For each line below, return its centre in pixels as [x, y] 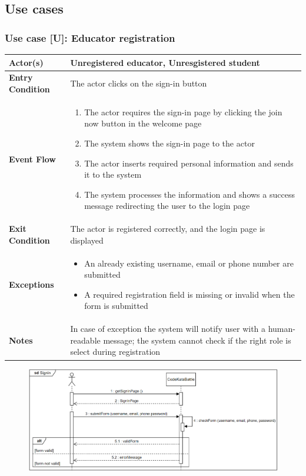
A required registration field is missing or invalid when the [189, 294]
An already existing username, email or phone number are [189, 263]
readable [85, 340]
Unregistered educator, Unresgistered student [165, 62]
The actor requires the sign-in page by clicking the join [183, 111]
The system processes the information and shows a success [189, 194]
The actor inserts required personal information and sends [189, 163]
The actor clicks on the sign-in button [139, 83]
